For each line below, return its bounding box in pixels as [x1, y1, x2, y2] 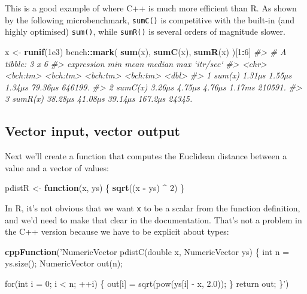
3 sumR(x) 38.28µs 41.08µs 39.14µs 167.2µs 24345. [5, 92, 193, 105]
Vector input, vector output [5, 122, 181, 140]
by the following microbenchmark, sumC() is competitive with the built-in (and [5, 13, 295, 26]
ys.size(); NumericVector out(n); [5, 257, 123, 269]
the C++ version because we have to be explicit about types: [5, 225, 229, 238]
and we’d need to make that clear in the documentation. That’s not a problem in [5, 213, 302, 226]
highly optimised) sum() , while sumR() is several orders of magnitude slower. [5, 25, 285, 38]
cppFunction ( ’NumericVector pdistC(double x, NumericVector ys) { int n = [5, 245, 290, 257]
